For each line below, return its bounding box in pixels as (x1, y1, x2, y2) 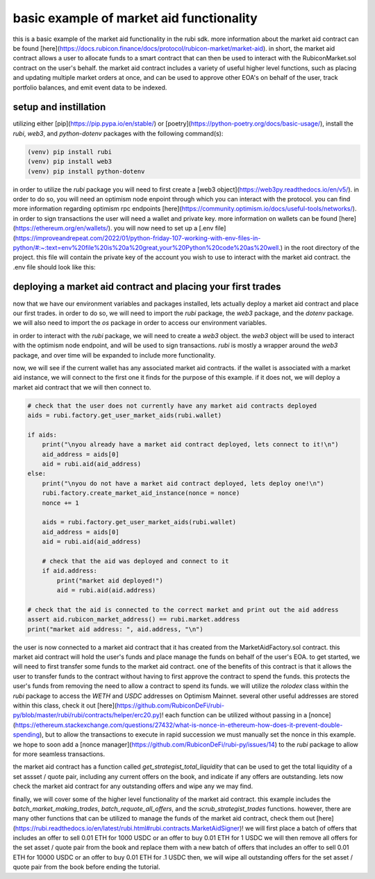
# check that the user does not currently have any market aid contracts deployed (27, 401, 317, 410)
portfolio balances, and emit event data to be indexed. (12, 83, 167, 92)
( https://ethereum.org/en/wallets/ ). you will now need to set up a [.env (12, 224, 214, 233)
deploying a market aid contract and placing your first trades (12, 281, 281, 293)
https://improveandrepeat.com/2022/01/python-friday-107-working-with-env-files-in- (15, 233, 261, 242)
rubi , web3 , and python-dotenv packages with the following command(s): (12, 129, 224, 137)
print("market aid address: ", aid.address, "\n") (27, 625, 204, 633)
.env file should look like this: (12, 262, 97, 271)
